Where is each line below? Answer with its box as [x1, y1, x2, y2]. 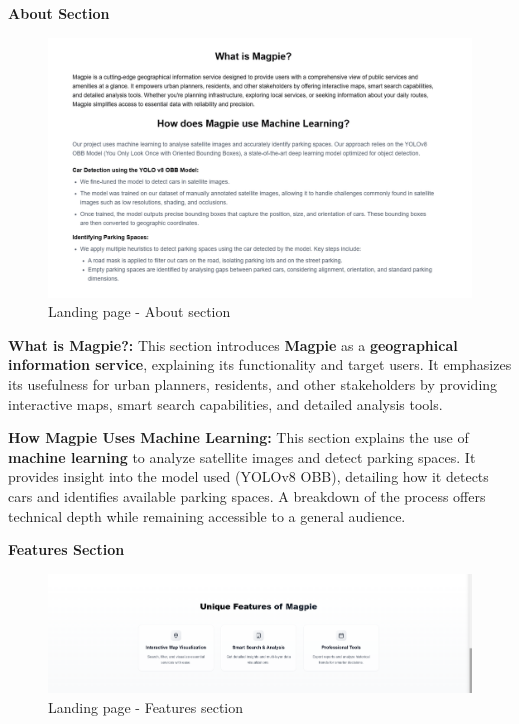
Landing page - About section [48, 301, 231, 322]
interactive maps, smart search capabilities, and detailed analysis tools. [8, 393, 443, 414]
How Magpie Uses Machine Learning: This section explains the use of [8, 427, 469, 448]
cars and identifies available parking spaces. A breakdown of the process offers [8, 485, 486, 506]
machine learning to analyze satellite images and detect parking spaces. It [8, 446, 476, 467]
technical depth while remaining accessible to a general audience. [8, 505, 406, 526]
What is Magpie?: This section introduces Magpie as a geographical [8, 334, 458, 355]
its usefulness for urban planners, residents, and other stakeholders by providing [8, 374, 498, 394]
